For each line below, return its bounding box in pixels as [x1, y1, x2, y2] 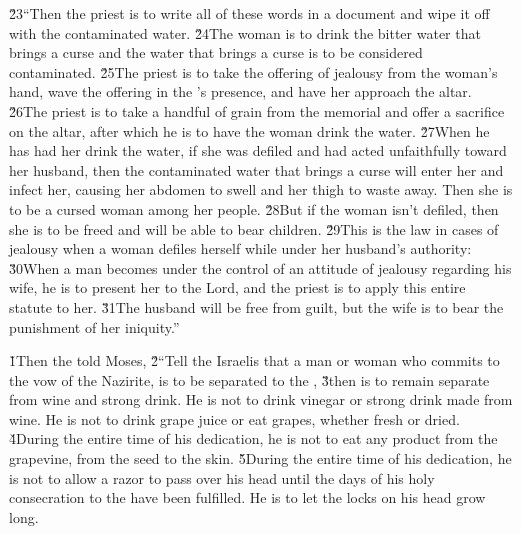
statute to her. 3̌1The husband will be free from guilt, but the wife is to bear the [9, 296, 504, 317]
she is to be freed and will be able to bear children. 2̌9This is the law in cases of [9, 218, 499, 239]
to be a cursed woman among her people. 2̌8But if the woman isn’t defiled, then [9, 198, 499, 219]
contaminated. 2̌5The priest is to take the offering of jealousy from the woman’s [9, 61, 498, 82]
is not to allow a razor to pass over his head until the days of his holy [9, 467, 435, 488]
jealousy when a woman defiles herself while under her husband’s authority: [9, 238, 472, 259]
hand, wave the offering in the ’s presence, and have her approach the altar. [9, 81, 472, 102]
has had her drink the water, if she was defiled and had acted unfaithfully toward [9, 140, 507, 161]
